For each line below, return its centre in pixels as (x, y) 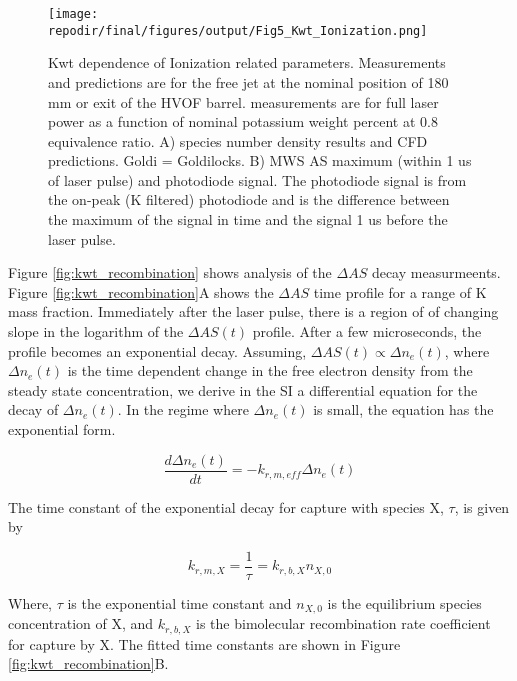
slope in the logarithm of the (96, 331)
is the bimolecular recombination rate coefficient (343, 623)
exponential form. (62, 429)
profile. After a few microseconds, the (367, 331)
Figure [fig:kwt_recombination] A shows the (141, 291)
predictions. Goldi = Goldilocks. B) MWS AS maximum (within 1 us (260, 160)
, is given (482, 506)
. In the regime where (183, 409)
